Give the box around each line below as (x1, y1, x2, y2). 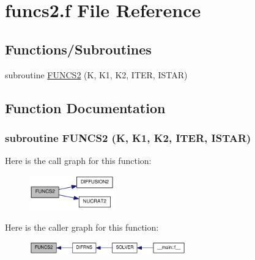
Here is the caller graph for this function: (5, 220, 159, 233)
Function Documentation (5, 98, 166, 117)
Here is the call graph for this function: (5, 154, 152, 167)
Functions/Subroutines (5, 39, 152, 58)
